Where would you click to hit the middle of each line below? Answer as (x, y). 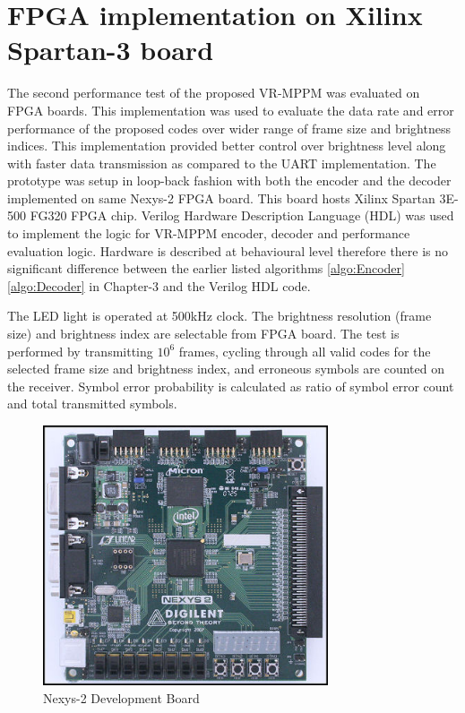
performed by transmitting (80, 351)
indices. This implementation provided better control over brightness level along (227, 146)
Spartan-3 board (111, 50)
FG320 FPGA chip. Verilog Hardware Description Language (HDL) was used (242, 215)
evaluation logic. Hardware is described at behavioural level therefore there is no (228, 250)
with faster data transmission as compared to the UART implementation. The (222, 163)
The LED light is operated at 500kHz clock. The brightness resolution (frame (220, 316)
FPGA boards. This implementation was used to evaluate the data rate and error (231, 110)
